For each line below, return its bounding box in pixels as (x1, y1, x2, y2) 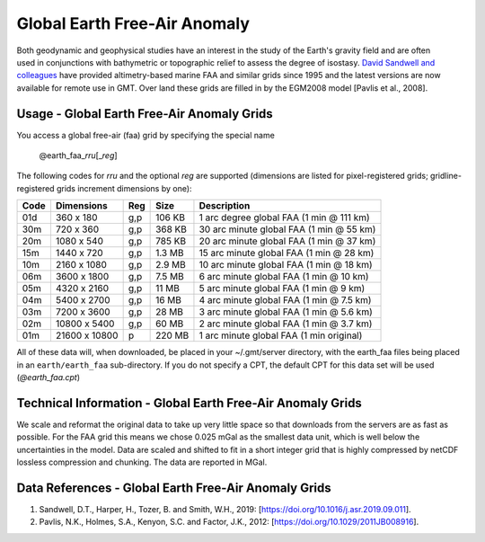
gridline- (429, 171, 463, 182)
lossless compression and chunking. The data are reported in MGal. (16, 457, 268, 467)
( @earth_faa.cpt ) (16, 371, 81, 382)
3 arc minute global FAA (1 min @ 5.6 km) (198, 306, 373, 318)
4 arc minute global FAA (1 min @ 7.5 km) (198, 294, 372, 307)
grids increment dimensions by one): (56, 182, 192, 193)
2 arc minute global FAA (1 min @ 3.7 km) (198, 317, 373, 330)
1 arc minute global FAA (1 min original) (198, 329, 363, 342)
